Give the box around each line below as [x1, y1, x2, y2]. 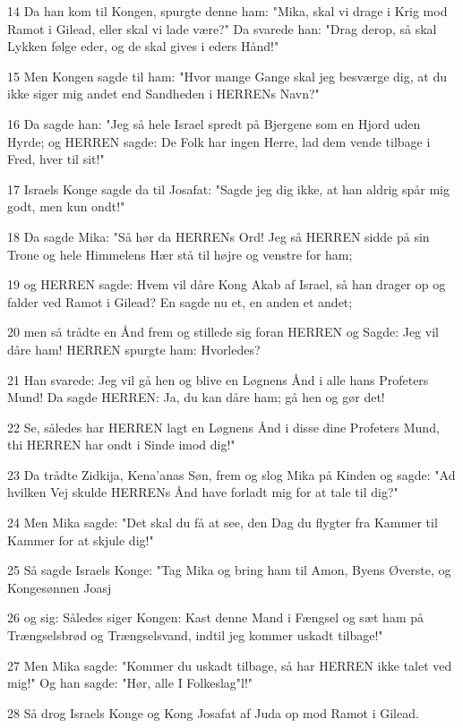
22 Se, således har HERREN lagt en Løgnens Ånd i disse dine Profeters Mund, [7, 417, 440, 436]
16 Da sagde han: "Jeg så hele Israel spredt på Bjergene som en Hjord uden [7, 114, 421, 133]
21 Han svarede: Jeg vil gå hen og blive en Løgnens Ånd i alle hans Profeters [7, 370, 429, 389]
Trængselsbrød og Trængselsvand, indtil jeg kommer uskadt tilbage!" [7, 626, 383, 645]
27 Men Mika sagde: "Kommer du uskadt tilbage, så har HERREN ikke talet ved [7, 655, 452, 674]
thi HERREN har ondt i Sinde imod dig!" [7, 435, 236, 454]
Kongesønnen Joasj [7, 578, 112, 596]
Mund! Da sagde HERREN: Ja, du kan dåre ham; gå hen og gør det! [7, 388, 385, 407]
